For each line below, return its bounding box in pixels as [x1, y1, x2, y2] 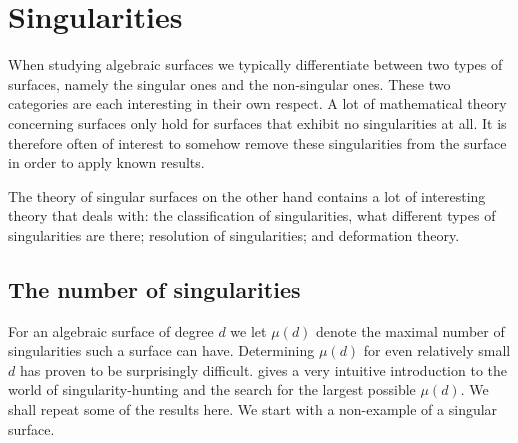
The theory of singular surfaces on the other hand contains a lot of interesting [8, 185, 486, 206]
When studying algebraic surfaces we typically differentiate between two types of [8, 54, 503, 75]
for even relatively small [363, 340, 511, 361]
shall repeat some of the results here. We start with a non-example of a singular [8, 399, 498, 420]
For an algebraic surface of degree [8, 320, 214, 341]
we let [230, 320, 267, 341]
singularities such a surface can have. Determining [8, 340, 315, 361]
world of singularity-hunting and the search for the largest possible [8, 379, 416, 400]
